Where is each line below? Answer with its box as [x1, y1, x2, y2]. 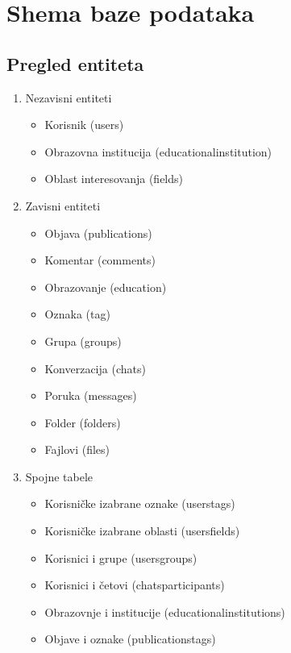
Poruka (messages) [44, 387, 137, 404]
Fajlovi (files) [44, 441, 110, 458]
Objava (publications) [44, 224, 152, 241]
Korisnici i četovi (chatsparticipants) [44, 576, 225, 593]
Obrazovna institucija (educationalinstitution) [44, 143, 272, 160]
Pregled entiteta [6, 51, 144, 76]
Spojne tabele [25, 468, 94, 485]
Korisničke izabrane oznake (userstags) [44, 495, 235, 512]
